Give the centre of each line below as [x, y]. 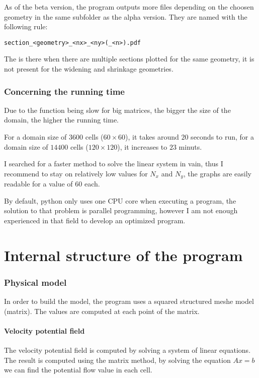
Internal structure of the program [123, 255]
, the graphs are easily [217, 173]
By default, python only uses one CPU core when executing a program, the [120, 200]
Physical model [35, 282]
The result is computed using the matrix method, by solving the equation [117, 360]
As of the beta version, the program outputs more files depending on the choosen [129, 7]
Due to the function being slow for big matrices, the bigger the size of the [117, 110]
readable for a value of [38, 184]
